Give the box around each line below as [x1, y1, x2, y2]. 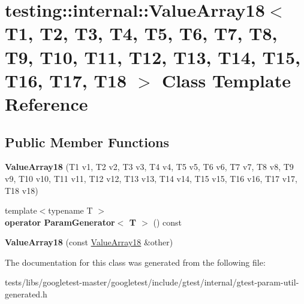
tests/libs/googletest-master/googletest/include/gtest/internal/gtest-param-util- [5, 276, 299, 288]
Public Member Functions [5, 132, 169, 151]
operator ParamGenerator [5, 215, 115, 228]
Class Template [161, 68, 291, 92]
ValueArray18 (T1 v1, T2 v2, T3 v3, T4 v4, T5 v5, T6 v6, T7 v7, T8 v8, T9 [5, 160, 294, 173]
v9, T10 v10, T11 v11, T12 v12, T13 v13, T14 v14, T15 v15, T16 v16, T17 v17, [5, 172, 298, 184]
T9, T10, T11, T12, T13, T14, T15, [5, 44, 300, 69]
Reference [5, 91, 88, 115]
